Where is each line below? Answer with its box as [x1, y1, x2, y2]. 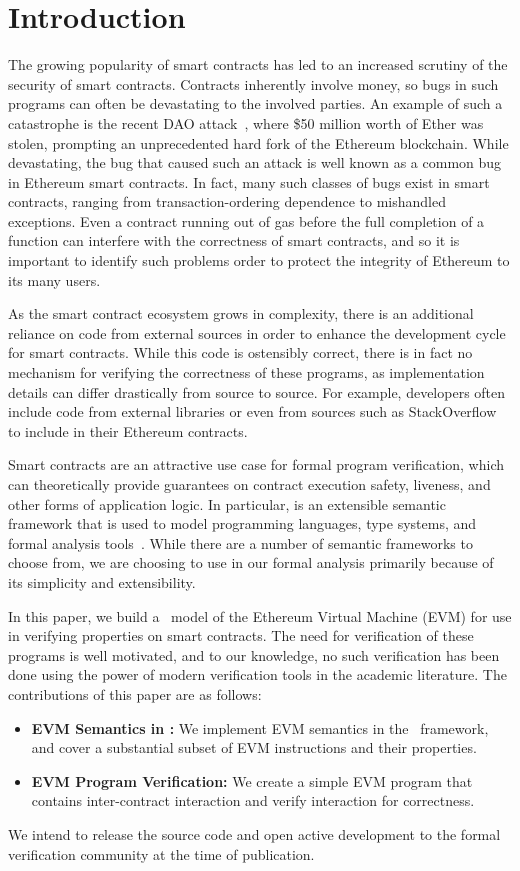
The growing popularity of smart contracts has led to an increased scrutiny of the [8, 54, 508, 75]
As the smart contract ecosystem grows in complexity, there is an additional [8, 303, 474, 324]
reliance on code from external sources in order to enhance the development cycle [8, 322, 506, 343]
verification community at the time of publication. [8, 843, 315, 864]
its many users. [8, 269, 101, 290]
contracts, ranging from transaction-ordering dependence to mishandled [8, 191, 447, 212]
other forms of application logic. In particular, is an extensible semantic [8, 493, 446, 514]
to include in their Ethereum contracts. [8, 420, 248, 441]
